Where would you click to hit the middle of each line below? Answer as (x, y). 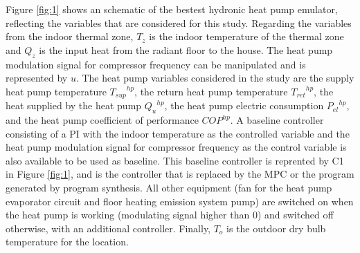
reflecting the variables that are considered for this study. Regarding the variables (179, 22)
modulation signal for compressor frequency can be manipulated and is (156, 64)
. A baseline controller (277, 120)
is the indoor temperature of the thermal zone (246, 36)
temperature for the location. (67, 242)
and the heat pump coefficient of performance (102, 120)
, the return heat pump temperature (211, 91)
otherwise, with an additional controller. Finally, (108, 228)
